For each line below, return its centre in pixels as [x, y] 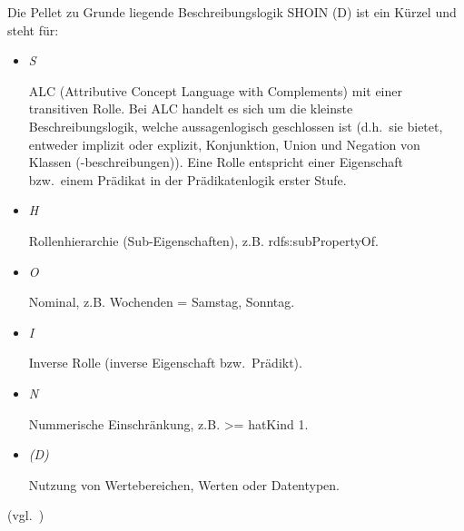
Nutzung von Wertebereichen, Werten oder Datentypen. [184, 484]
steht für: [33, 29]
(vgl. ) [26, 515]
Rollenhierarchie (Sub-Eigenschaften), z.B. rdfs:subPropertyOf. [203, 240]
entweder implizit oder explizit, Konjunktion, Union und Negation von [224, 144]
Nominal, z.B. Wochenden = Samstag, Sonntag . [162, 302]
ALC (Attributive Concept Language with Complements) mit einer [215, 90]
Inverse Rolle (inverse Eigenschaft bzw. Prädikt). [165, 363]
